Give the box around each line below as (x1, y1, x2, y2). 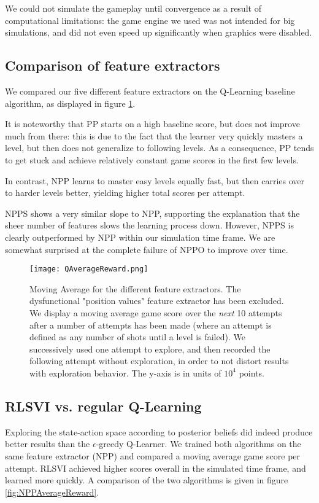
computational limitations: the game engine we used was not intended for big (5, 14, 295, 26)
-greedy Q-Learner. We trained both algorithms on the (96, 437, 301, 450)
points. (239, 366, 264, 379)
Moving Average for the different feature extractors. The (29, 282, 241, 295)
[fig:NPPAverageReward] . (5, 485, 99, 498)
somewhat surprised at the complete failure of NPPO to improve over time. (5, 243, 288, 255)
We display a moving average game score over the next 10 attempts (29, 306, 282, 319)
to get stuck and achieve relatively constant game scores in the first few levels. (5, 153, 299, 166)
